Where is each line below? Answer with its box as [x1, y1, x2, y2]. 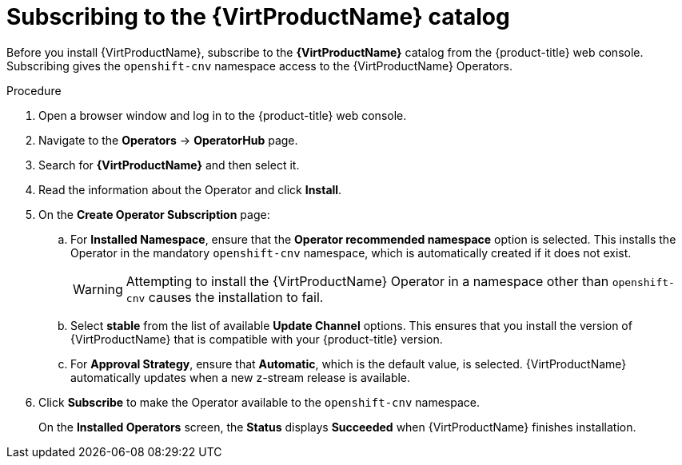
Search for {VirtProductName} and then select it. [38, 157, 300, 172]
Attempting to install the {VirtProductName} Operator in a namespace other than [126, 272, 609, 289]
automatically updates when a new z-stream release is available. [70, 370, 411, 384]
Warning [73, 280, 123, 297]
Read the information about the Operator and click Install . [38, 182, 342, 197]
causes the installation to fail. [148, 288, 324, 305]
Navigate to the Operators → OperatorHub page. [38, 133, 298, 147]
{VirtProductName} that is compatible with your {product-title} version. [70, 332, 443, 346]
